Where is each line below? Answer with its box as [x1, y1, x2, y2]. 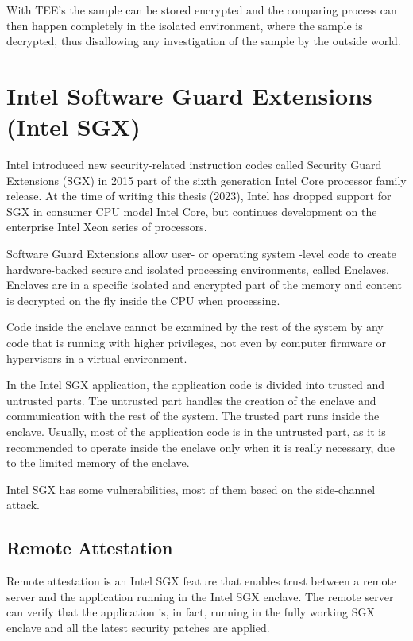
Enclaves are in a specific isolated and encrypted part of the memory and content [6, 276, 402, 293]
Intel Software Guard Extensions [6, 79, 372, 111]
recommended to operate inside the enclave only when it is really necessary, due [6, 438, 395, 455]
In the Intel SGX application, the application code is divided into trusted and [6, 376, 384, 393]
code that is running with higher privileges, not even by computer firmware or [6, 334, 387, 351]
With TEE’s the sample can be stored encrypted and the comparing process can [6, 2, 397, 17]
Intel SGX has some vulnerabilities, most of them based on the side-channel [6, 481, 376, 497]
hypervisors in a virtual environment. [6, 349, 187, 366]
